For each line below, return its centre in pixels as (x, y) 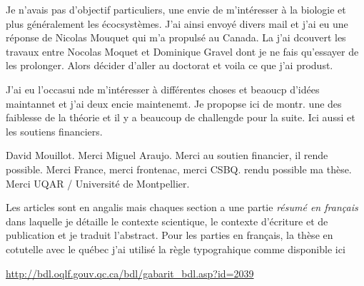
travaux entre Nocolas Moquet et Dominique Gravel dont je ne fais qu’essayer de (182, 51)
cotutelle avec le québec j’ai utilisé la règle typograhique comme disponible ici (176, 249)
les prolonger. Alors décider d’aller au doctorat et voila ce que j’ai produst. (170, 65)
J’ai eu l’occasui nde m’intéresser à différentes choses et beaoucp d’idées (163, 89)
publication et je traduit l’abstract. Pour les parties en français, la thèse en (170, 235)
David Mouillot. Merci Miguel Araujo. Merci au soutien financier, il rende (167, 155)
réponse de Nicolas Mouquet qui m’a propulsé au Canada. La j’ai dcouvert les (176, 37)
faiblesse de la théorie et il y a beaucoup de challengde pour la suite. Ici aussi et (181, 117)
